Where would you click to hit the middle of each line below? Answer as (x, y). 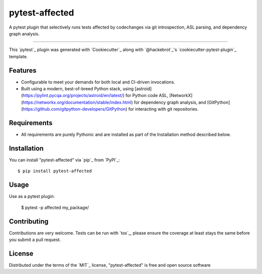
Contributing (29, 221)
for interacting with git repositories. (164, 109)
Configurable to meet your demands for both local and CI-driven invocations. (98, 82)
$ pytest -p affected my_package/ (55, 207)
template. (18, 56)
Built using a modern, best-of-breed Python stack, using (77, 89)
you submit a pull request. (35, 240)
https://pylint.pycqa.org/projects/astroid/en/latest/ (73, 96)
